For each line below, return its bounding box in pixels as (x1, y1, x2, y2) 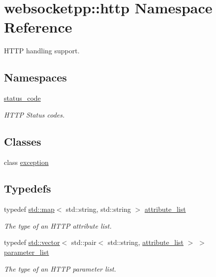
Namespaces (4, 70, 67, 85)
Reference (4, 17, 72, 37)
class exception (4, 157, 49, 167)
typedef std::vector (4, 237, 60, 247)
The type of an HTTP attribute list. (4, 220, 112, 231)
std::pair (71, 237, 96, 247)
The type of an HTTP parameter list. (4, 263, 116, 274)
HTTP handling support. (4, 45, 80, 56)
